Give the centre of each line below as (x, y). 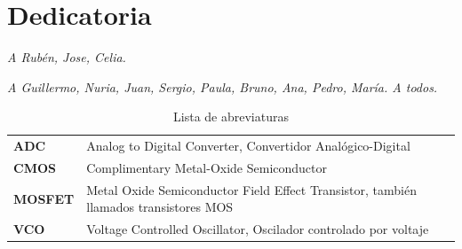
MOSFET (44, 198)
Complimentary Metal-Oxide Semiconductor (207, 167)
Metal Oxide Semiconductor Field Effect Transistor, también (251, 189)
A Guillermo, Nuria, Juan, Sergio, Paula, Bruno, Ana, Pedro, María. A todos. (223, 86)
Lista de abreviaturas (231, 117)
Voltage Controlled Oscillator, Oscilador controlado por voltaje (258, 229)
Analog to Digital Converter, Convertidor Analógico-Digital (248, 146)
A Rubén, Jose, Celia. (67, 57)
